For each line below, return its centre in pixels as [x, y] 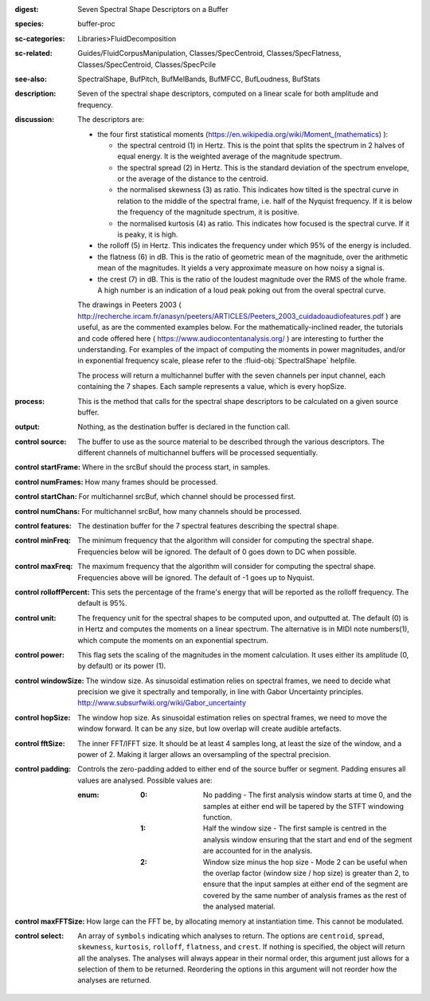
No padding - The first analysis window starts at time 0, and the [307, 795]
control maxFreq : [44, 567]
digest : [27, 9]
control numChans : [47, 511]
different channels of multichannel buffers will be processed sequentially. [198, 453]
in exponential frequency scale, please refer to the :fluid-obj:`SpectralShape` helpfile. [217, 361]
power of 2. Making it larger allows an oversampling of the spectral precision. [204, 755]
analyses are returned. [114, 980]
